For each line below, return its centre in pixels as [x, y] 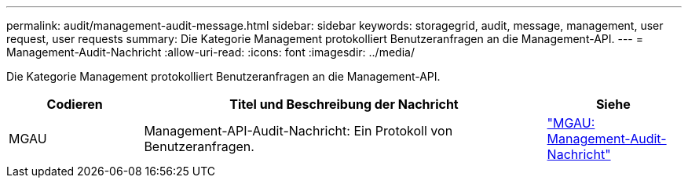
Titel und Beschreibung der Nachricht [344, 104]
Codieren [75, 104]
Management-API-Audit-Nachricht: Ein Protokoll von [298, 131]
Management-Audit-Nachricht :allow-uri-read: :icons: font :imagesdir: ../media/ [210, 52]
